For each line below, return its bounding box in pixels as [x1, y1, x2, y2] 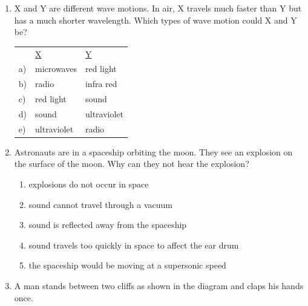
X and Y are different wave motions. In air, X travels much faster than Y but [14, 2, 302, 14]
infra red [85, 77, 117, 90]
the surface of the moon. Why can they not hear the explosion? [14, 157, 249, 170]
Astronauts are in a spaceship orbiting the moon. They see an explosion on [14, 145, 293, 158]
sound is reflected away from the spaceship [28, 218, 187, 231]
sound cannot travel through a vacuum [28, 198, 172, 210]
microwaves [35, 62, 77, 75]
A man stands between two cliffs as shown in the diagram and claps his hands [14, 279, 304, 291]
